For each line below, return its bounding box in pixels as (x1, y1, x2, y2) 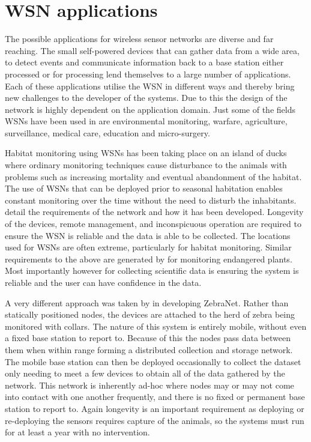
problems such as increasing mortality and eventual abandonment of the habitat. (5, 170, 302, 183)
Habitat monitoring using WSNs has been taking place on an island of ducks (5, 147, 287, 159)
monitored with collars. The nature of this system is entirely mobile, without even (5, 319, 307, 332)
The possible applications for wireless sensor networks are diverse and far (5, 32, 274, 45)
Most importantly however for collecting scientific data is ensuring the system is (5, 264, 299, 277)
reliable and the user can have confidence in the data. (5, 276, 202, 288)
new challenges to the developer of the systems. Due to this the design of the (5, 91, 288, 104)
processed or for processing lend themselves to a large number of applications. (5, 67, 291, 80)
